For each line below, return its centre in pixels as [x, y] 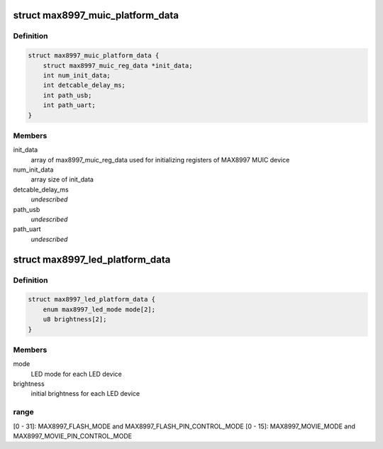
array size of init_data [62, 179]
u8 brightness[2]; [75, 320]
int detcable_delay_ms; [84, 85]
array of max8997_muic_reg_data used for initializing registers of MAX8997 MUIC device [160, 160]
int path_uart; [69, 105]
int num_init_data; [77, 75]
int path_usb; [67, 95]
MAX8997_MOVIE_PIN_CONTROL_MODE [73, 436]
